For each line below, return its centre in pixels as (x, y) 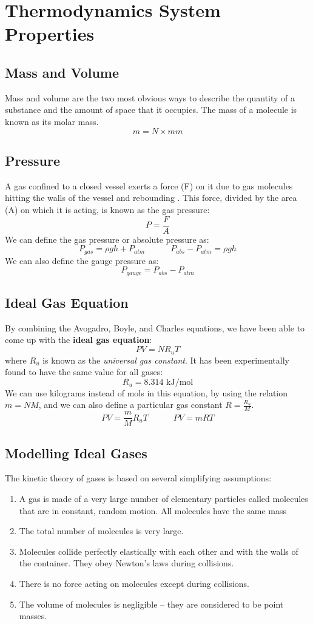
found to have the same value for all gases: (84, 372)
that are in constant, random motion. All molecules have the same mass (153, 510)
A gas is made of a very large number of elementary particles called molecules (163, 498)
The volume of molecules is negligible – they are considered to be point (151, 604)
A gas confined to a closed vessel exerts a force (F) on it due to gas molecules (149, 185)
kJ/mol (180, 382)
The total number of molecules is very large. (101, 531)
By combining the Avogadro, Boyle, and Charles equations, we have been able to (155, 327)
